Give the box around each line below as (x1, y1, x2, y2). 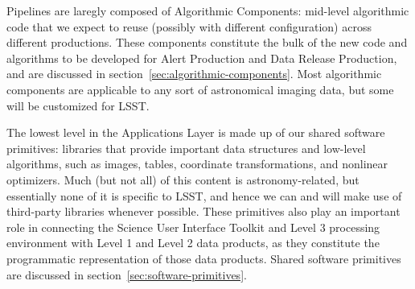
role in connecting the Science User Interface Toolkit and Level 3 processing (6, 218, 380, 235)
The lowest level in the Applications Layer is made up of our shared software (6, 124, 385, 141)
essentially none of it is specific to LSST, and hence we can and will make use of (6, 187, 402, 204)
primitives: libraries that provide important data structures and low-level (6, 139, 366, 156)
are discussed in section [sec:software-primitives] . (6, 266, 247, 283)
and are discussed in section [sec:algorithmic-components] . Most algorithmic (6, 65, 382, 82)
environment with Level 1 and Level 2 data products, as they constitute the (6, 234, 380, 251)
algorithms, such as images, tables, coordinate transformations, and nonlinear (6, 155, 388, 172)
